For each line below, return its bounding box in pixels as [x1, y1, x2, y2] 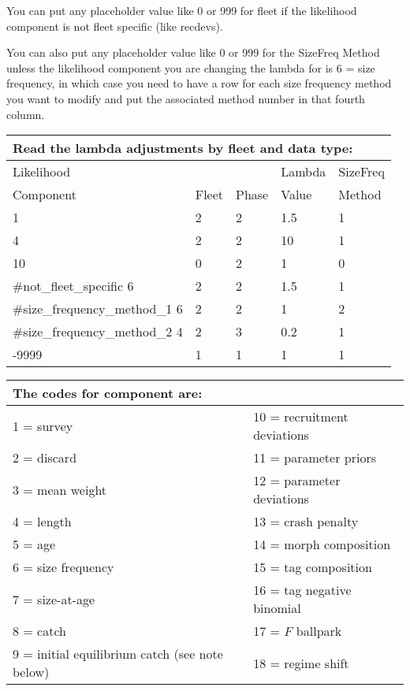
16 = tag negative [253, 581, 352, 600]
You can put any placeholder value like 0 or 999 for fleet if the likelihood [6, 2, 357, 18]
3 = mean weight [13, 480, 107, 499]
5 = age [13, 535, 56, 554]
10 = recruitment [253, 407, 348, 426]
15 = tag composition [253, 558, 372, 577]
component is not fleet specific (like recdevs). [6, 17, 223, 34]
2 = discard [13, 448, 77, 467]
